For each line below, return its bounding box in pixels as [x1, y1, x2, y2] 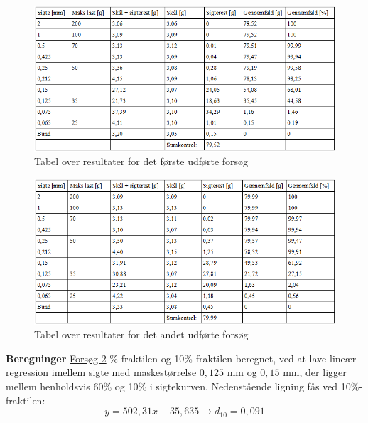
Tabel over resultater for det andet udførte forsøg [34, 327, 249, 342]
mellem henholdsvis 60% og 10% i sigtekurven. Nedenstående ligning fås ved [6, 378, 338, 393]
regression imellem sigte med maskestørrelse [6, 365, 197, 380]
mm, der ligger [283, 365, 347, 380]
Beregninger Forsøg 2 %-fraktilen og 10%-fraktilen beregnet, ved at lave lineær [6, 350, 357, 365]
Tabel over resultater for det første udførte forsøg [34, 154, 249, 169]
